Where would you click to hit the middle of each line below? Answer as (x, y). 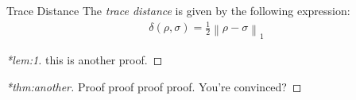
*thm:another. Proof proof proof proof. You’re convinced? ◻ (154, 86)
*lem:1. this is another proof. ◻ (85, 60)
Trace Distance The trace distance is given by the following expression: (178, 10)
